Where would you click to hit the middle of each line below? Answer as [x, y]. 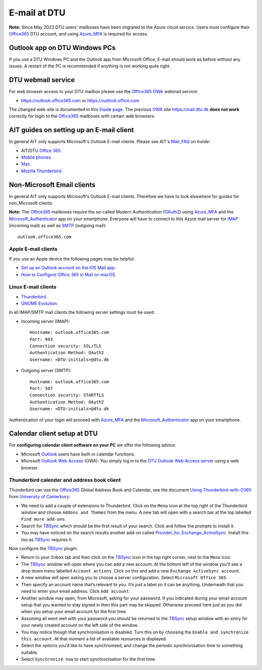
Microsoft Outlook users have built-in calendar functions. [78, 454]
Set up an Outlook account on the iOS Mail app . [69, 268]
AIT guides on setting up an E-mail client [72, 130]
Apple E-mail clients [33, 249]
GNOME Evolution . [40, 304]
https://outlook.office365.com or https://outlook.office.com [80, 100]
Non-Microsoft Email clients [52, 185]
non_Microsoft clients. [31, 203]
